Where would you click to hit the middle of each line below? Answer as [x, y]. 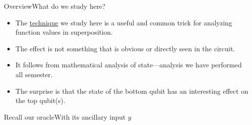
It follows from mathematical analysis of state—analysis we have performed [128, 65]
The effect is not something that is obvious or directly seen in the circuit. [125, 48]
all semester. [34, 74]
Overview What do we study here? [55, 6]
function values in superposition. [64, 32]
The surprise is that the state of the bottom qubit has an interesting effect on [132, 91]
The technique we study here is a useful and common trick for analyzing [124, 22]
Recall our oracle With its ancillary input [65, 116]
